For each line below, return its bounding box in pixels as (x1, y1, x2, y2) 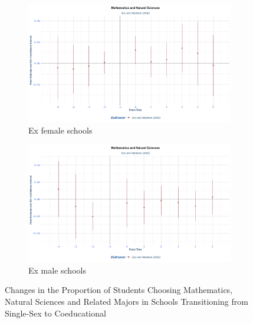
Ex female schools (28, 124, 93, 136)
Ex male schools (28, 264, 86, 276)
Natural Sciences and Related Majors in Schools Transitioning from (5, 295, 248, 308)
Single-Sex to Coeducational (5, 307, 106, 319)
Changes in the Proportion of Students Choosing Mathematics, (5, 284, 233, 296)
